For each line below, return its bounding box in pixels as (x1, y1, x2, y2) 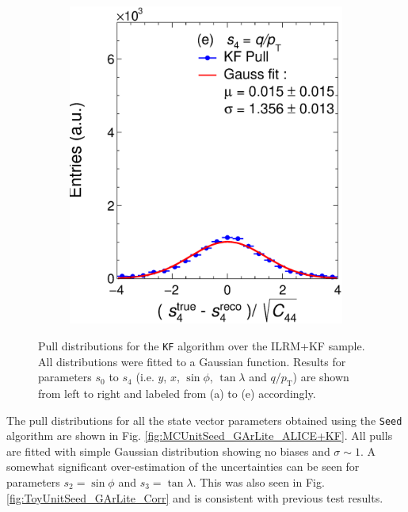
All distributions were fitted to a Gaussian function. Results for (38, 353, 346, 369)
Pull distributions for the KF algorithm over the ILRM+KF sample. (38, 337, 365, 353)
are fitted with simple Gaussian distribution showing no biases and (6, 442, 330, 459)
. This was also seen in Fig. (193, 473, 325, 490)
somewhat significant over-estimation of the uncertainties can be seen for (6, 458, 360, 475)
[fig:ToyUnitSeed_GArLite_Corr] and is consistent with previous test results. (6, 489, 383, 506)
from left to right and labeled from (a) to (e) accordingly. (38, 384, 316, 401)
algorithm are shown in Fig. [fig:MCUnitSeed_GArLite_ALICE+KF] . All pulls (6, 427, 393, 444)
